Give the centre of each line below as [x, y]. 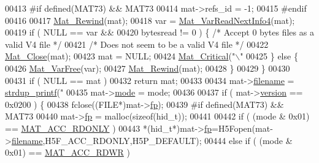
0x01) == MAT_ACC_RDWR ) [67, 152]
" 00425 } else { [269, 56]
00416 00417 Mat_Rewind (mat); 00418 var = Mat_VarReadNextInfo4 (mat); [150, 20]
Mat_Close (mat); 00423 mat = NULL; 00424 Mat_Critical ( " [120, 56]
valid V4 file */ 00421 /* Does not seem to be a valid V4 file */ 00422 [137, 44]
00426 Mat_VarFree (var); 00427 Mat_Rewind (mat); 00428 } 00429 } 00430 [148, 68]
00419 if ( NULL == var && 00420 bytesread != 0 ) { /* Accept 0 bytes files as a [159, 32]
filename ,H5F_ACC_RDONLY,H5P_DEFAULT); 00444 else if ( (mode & [152, 140]
